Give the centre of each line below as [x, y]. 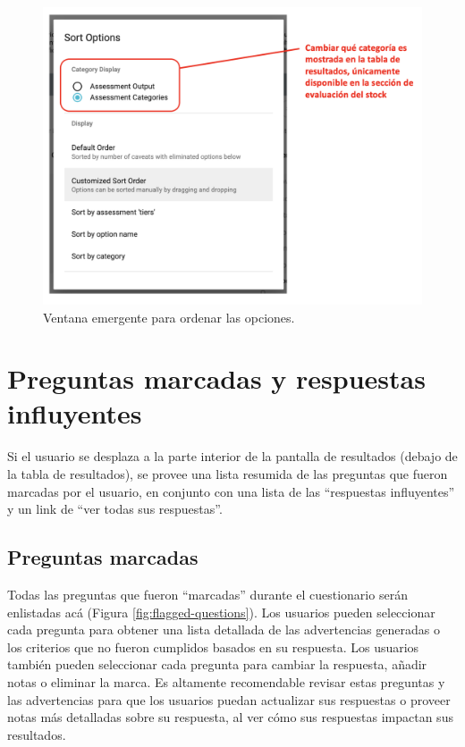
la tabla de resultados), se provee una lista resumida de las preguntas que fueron [228, 474]
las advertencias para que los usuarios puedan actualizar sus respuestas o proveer [229, 699]
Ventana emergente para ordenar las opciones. [169, 317]
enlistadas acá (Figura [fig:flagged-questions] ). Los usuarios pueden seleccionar [221, 612]
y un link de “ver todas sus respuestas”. [115, 509]
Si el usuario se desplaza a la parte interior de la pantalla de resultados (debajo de [232, 456]
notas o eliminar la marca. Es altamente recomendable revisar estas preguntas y [226, 681]
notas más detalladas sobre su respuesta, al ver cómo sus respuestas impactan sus [230, 717]
